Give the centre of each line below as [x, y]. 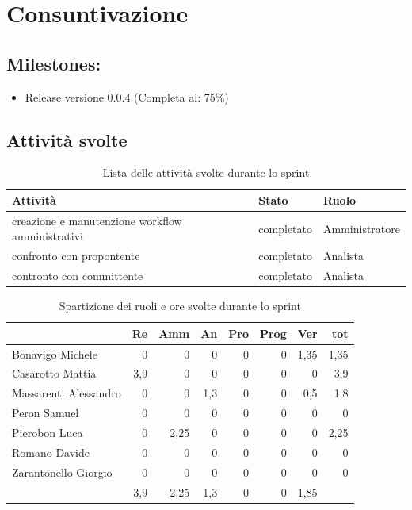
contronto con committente [78, 276]
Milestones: [54, 63]
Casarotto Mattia [54, 373]
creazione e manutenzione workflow [97, 220]
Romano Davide [51, 452]
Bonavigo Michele [55, 353]
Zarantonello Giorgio [62, 472]
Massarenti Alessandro [67, 393]
